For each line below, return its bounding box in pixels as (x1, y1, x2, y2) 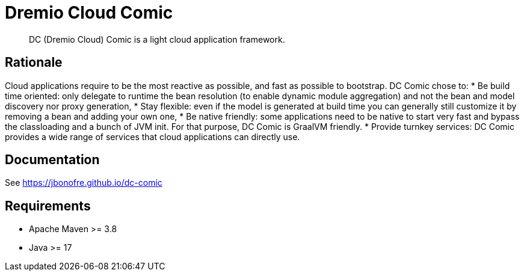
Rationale (5, 55, 63, 70)
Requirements (5, 198, 91, 213)
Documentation (5, 152, 100, 168)
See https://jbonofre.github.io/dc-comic (5, 177, 162, 188)
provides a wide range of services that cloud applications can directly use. (5, 131, 300, 142)
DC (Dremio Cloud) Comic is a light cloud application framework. (29, 34, 285, 44)
